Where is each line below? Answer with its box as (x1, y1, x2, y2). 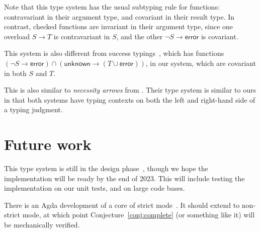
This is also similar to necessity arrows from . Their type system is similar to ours (4, 85, 256, 95)
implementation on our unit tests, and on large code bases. (4, 183, 185, 193)
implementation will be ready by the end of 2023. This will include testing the (4, 173, 245, 183)
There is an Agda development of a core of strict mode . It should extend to (4, 199, 240, 210)
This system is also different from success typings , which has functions (4, 48, 224, 58)
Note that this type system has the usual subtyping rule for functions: (4, 2, 220, 12)
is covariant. (201, 31, 238, 41)
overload (4, 31, 30, 41)
